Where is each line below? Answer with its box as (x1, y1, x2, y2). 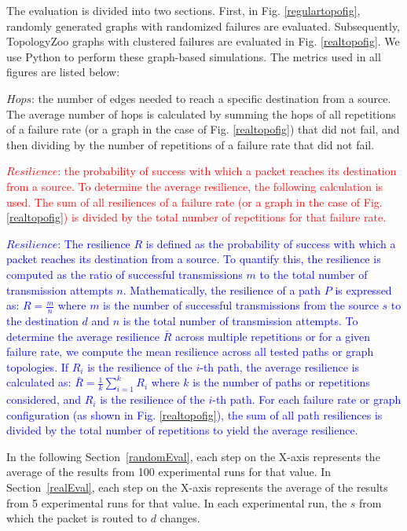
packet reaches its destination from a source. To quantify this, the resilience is (6, 251, 381, 267)
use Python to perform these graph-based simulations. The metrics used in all (6, 48, 381, 64)
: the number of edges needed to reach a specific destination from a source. (31, 90, 391, 106)
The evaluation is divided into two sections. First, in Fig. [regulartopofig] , (6, 2, 361, 18)
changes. (159, 510, 200, 526)
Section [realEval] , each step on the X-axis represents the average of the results (6, 479, 388, 496)
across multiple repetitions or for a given (174, 328, 371, 344)
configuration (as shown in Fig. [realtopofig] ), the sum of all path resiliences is (6, 406, 383, 423)
